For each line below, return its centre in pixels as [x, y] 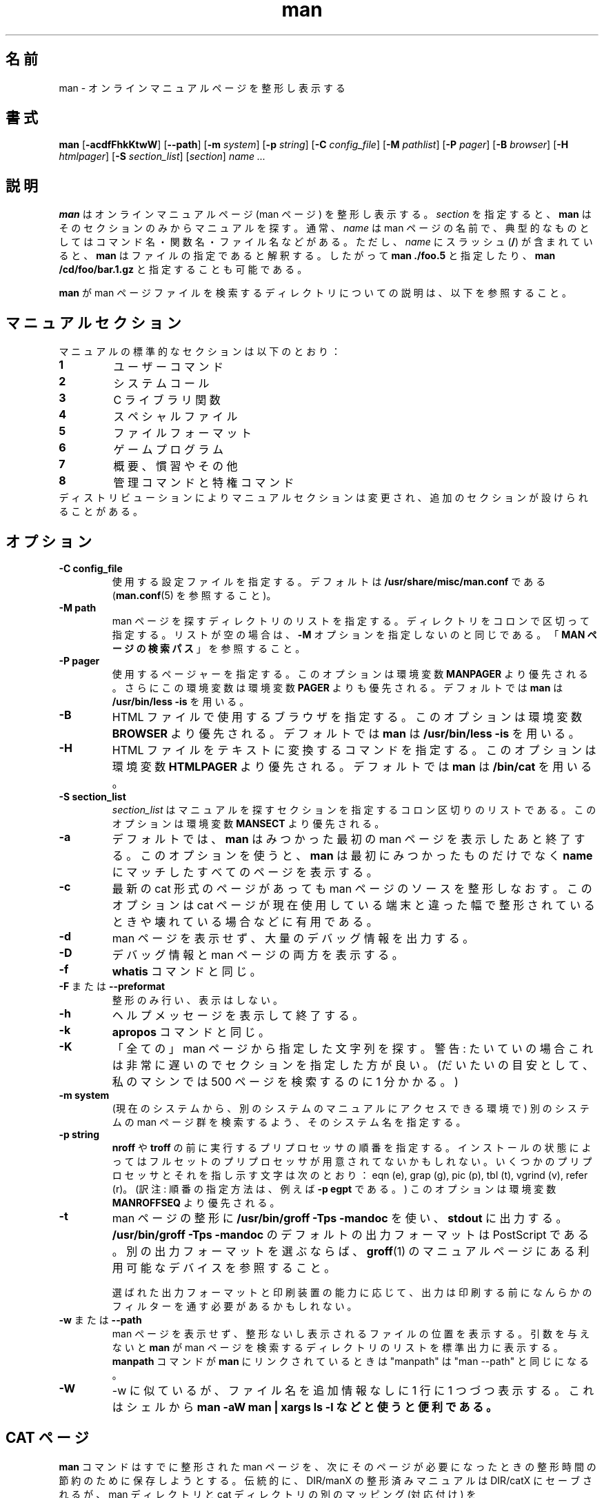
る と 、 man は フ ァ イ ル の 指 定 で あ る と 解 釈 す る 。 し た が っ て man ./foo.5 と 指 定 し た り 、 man [307, 256]
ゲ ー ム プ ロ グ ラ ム [169, 450]
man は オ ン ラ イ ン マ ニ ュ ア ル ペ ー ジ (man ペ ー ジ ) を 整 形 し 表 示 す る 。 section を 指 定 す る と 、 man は [325, 214]
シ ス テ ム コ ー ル [161, 384]
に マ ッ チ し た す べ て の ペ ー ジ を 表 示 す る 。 [245, 872]
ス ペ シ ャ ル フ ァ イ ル [175, 417]
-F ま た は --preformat [112, 986]
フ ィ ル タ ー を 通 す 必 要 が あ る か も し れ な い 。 [234, 1306]
